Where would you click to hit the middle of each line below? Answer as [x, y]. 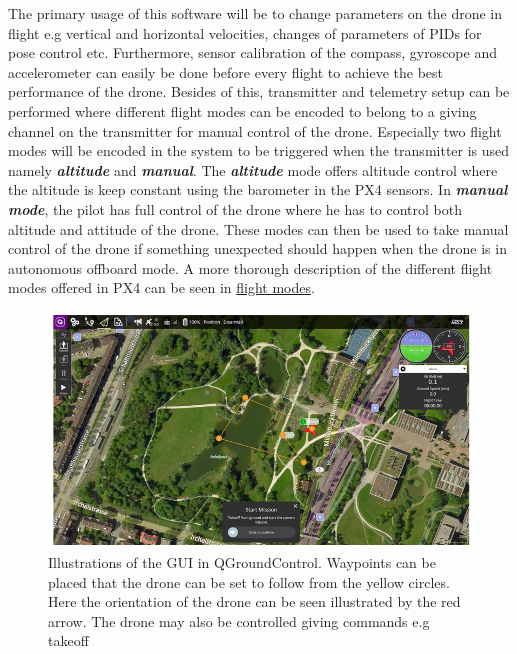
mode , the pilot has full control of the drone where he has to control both [235, 208]
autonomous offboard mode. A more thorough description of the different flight [250, 267]
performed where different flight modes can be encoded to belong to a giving [242, 110]
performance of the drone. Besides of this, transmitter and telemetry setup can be [259, 91]
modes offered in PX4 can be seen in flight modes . [161, 287]
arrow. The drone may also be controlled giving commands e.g [239, 620]
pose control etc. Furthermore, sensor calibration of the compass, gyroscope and [252, 52]
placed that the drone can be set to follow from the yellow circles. [249, 581]
